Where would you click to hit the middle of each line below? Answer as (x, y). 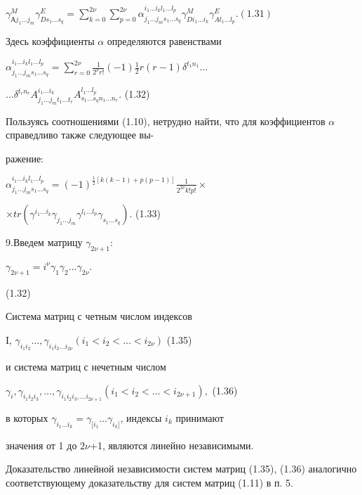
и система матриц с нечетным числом (86, 366)
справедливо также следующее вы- (80, 135)
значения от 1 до (41, 445)
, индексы (141, 417)
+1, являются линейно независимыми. (172, 445)
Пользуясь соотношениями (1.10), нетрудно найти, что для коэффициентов (166, 121)
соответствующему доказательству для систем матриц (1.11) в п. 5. (149, 482)
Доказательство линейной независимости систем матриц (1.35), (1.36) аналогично (181, 469)
